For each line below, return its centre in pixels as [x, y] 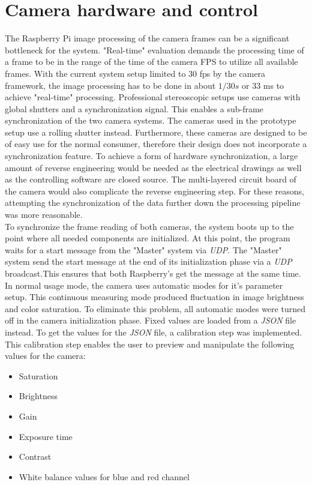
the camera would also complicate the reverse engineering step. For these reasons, [154, 191]
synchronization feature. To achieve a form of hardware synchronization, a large [151, 156]
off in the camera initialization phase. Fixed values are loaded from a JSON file [151, 320]
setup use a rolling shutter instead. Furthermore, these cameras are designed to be [156, 132]
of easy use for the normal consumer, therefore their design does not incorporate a [156, 144]
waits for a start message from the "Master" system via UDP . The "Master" [143, 249]
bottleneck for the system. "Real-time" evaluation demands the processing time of [154, 50]
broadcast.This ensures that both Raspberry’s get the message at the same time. [153, 273]
